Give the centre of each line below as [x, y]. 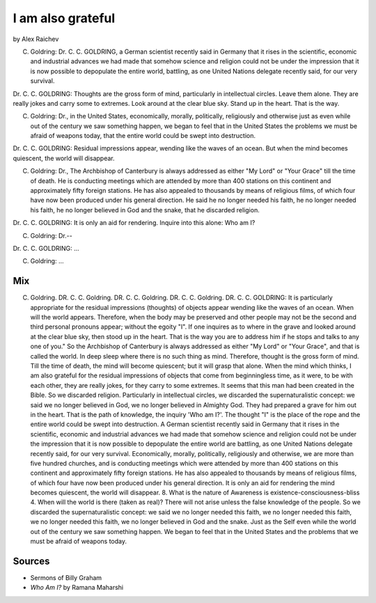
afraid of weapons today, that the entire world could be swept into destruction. [143, 136]
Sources [31, 561]
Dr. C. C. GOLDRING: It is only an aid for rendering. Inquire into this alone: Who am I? [134, 223]
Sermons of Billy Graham [66, 577]
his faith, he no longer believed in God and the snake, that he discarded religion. [145, 210]
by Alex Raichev [36, 39]
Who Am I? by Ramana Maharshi [77, 588]
